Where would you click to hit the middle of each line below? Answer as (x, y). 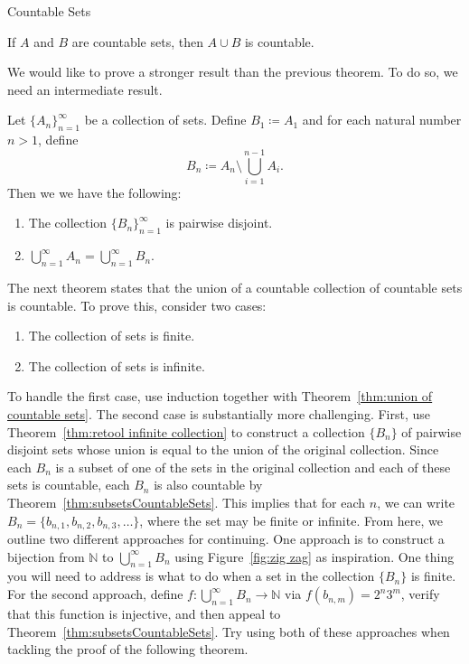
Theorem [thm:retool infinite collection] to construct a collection (186, 431)
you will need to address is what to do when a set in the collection (191, 576)
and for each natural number (382, 120)
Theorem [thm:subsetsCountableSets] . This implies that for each (187, 503)
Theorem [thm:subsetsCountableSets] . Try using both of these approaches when (229, 631)
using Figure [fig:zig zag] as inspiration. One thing (314, 556)
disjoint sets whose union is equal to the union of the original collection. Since (223, 449)
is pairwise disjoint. (219, 223)
